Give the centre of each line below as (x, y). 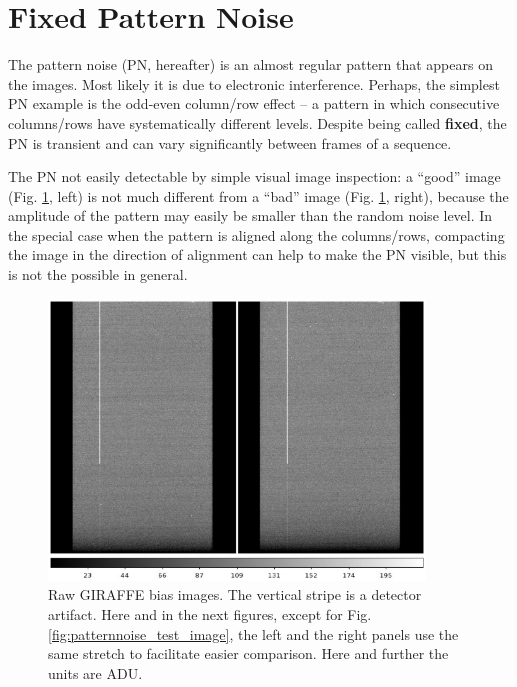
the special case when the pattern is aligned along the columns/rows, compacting (256, 234)
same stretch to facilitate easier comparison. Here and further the (248, 653)
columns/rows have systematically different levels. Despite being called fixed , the (257, 122)
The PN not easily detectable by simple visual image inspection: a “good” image (254, 176)
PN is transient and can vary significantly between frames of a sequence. (230, 142)
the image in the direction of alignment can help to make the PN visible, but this (257, 254)
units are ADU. (95, 672)
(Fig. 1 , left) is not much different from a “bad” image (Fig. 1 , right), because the (258, 195)
